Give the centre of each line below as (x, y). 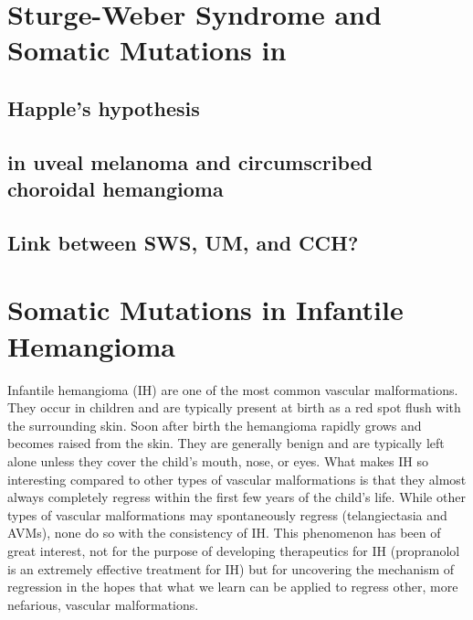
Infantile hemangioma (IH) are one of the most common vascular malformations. (233, 389)
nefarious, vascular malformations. (103, 604)
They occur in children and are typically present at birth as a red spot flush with (234, 407)
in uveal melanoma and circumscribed (190, 161)
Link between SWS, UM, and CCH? (183, 242)
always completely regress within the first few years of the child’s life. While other (236, 497)
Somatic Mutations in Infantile (205, 310)
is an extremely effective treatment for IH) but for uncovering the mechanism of (231, 568)
